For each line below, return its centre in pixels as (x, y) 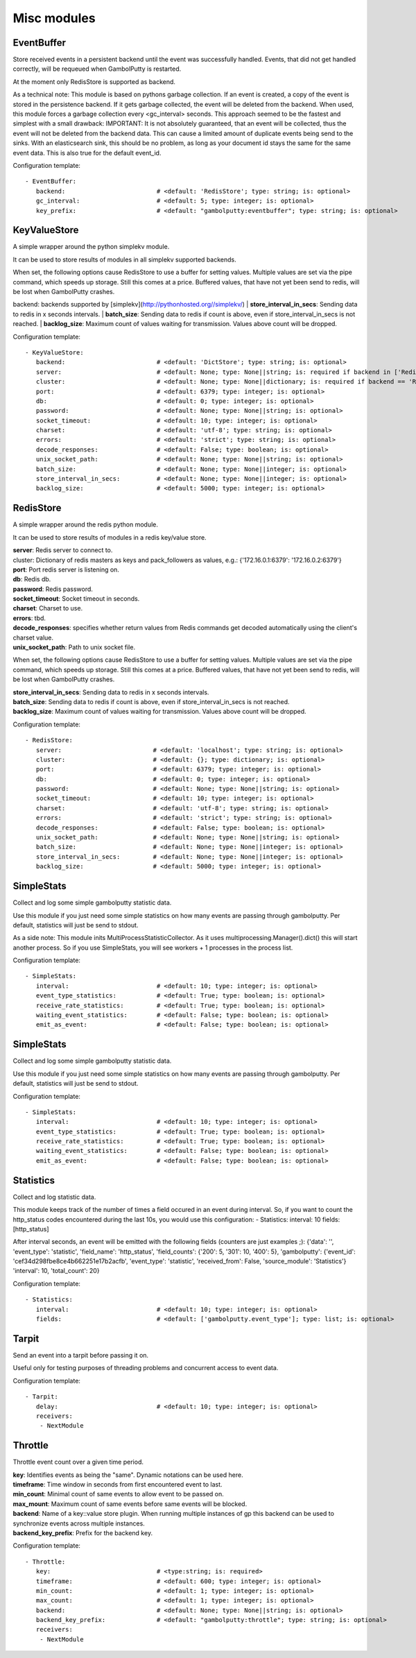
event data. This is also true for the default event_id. (87, 153)
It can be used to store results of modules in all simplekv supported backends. (124, 259)
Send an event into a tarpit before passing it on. (81, 1355)
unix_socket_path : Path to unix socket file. (74, 647)
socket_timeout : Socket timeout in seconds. (76, 599)
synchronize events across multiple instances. (79, 1523)
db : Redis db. (32, 579)
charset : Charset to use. (48, 608)
